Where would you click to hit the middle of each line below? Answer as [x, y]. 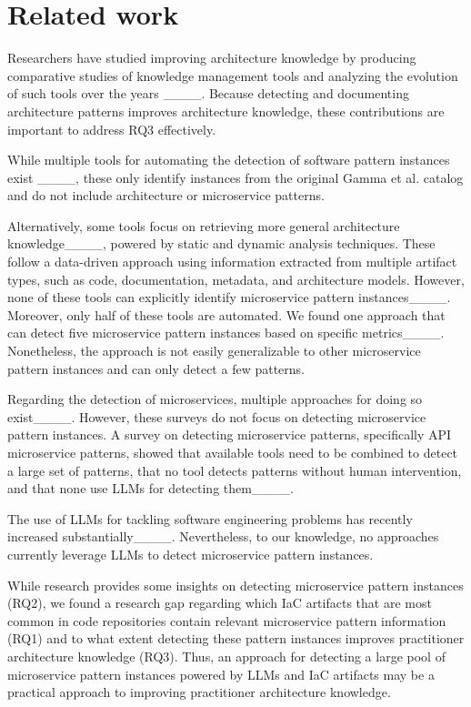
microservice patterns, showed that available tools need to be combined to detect [233, 452]
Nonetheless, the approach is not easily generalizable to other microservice [214, 351]
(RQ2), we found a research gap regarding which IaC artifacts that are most [220, 603]
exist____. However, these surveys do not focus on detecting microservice [217, 416]
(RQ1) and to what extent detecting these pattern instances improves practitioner [236, 638]
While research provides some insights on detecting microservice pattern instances [235, 585]
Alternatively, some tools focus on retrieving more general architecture [204, 225]
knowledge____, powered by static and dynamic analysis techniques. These [221, 243]
